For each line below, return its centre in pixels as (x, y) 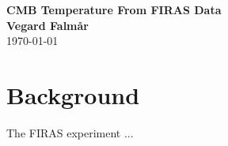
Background (73, 94)
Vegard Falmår (47, 25)
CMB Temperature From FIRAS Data (114, 9)
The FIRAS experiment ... (70, 132)
